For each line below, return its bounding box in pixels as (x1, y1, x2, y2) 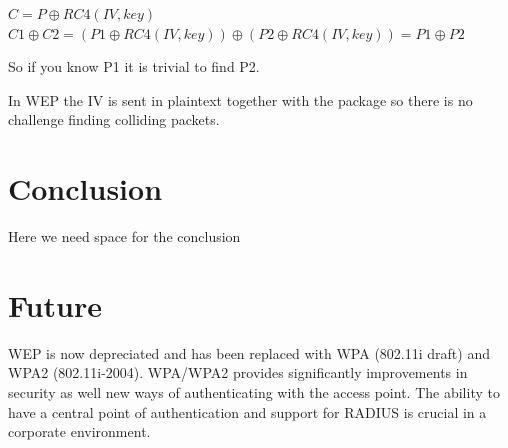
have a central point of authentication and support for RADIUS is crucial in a (8, 401, 487, 422)
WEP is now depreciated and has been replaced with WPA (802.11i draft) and (8, 342, 490, 363)
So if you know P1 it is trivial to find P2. (8, 56, 260, 77)
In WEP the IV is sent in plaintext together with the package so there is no (8, 89, 473, 110)
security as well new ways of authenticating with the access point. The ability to (8, 382, 500, 402)
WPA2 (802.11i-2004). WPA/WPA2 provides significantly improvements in (8, 362, 468, 383)
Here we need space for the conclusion (8, 226, 241, 247)
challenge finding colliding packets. (8, 109, 220, 130)
